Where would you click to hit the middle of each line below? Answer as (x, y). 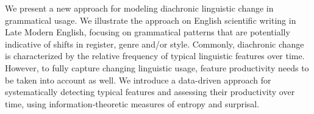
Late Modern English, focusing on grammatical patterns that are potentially (148, 32)
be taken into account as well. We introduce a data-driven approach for (138, 80)
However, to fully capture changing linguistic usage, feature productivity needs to (157, 67)
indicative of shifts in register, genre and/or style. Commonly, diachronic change (155, 44)
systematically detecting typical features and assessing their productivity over (150, 92)
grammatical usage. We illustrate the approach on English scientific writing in (151, 20)
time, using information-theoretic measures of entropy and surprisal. (132, 103)
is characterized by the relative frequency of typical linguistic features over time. (155, 56)
